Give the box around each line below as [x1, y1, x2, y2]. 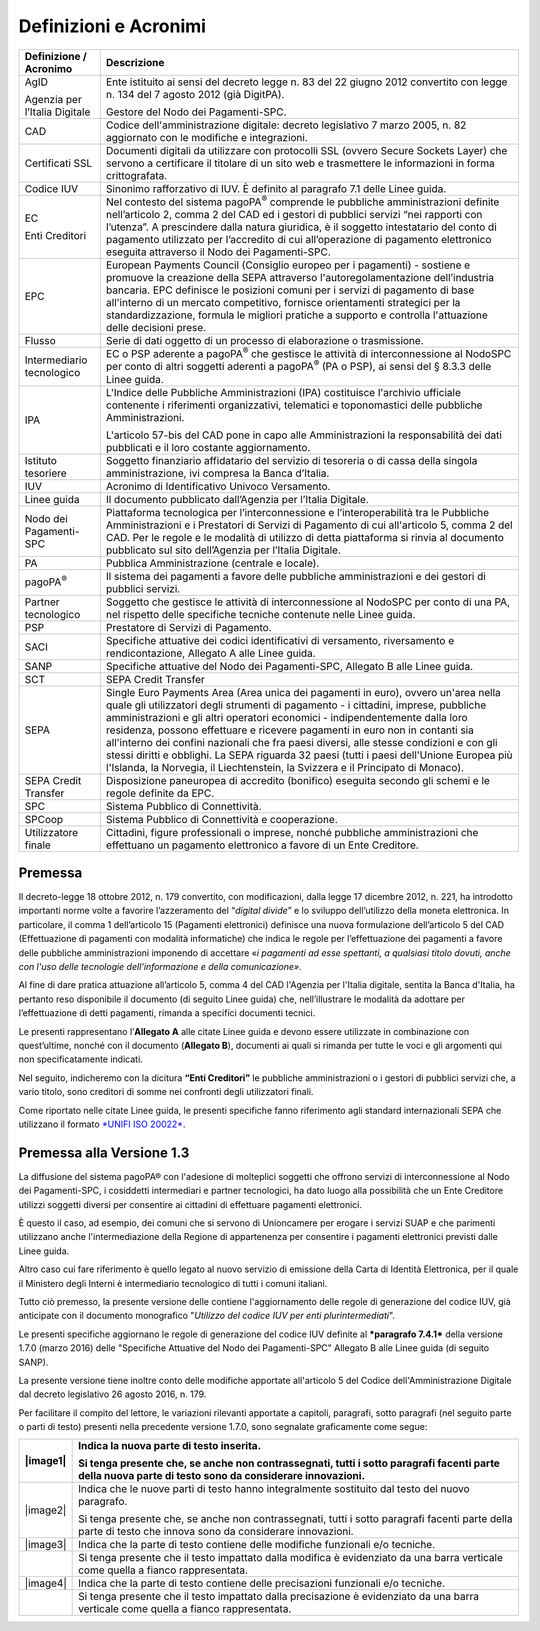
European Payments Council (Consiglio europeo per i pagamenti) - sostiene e [105, 258, 471, 272]
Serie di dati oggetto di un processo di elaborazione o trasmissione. [105, 333, 424, 347]
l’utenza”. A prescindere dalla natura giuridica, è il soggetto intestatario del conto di [105, 220, 497, 234]
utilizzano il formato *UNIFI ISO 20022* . [18, 1118, 186, 1130]
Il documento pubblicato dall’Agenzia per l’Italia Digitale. [105, 492, 369, 506]
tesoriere [24, 466, 67, 480]
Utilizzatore [24, 825, 79, 839]
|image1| [24, 1454, 67, 1468]
